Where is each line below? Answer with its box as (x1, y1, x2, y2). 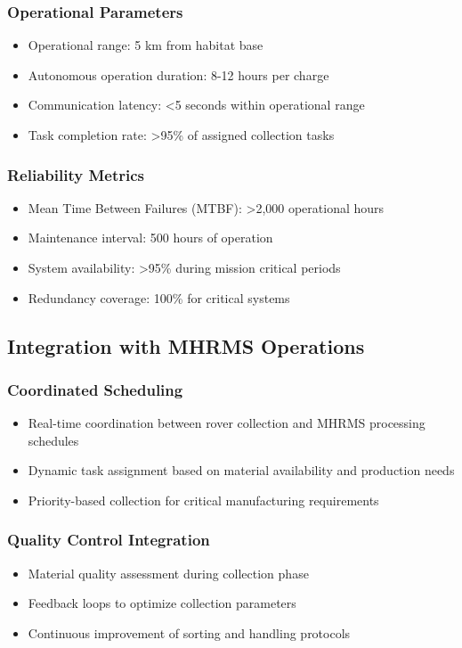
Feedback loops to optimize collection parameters (28, 594, 296, 612)
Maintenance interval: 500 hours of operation (28, 228, 273, 247)
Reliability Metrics (7, 163, 144, 185)
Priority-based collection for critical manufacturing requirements (28, 490, 379, 509)
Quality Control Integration (7, 529, 210, 551)
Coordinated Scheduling (7, 378, 183, 400)
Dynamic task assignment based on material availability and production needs (28, 461, 455, 480)
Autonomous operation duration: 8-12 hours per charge (28, 65, 329, 84)
